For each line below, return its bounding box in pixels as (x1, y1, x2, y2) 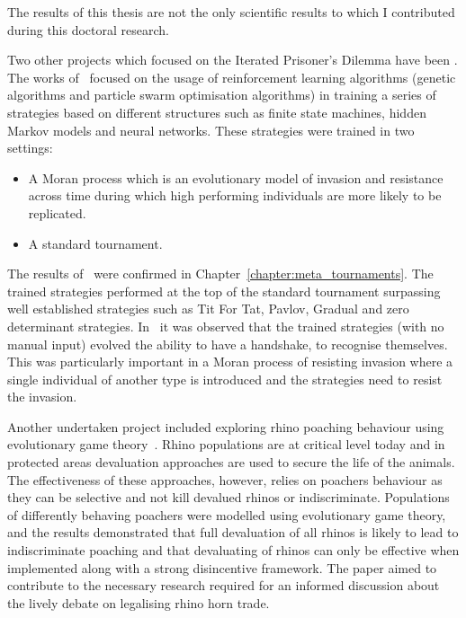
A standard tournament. (28, 234, 163, 252)
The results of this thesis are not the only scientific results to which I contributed (7, 3, 455, 21)
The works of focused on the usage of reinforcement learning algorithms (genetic (7, 67, 456, 86)
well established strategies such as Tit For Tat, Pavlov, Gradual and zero (7, 299, 409, 318)
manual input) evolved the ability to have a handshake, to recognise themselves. (7, 334, 448, 353)
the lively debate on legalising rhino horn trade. (7, 593, 270, 612)
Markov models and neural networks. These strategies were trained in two (7, 120, 415, 139)
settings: (7, 138, 53, 157)
